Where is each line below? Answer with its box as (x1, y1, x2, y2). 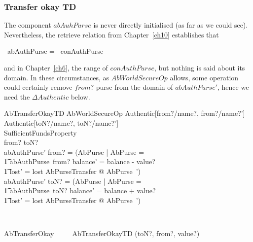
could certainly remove (4, 82, 72, 92)
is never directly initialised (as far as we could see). (93, 20, 248, 30)
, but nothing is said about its (154, 63, 245, 72)
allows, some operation (170, 72, 239, 82)
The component (4, 20, 51, 30)
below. (71, 91, 90, 102)
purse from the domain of (96, 82, 173, 92)
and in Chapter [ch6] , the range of (4, 63, 108, 72)
